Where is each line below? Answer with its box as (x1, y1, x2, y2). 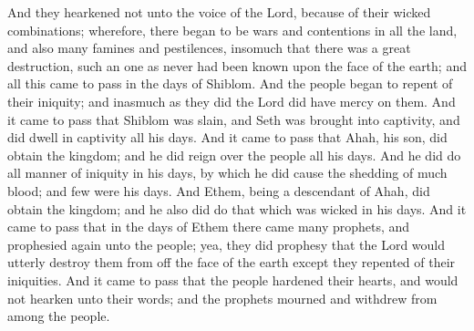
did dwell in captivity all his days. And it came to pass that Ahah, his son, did (7, 128, 448, 147)
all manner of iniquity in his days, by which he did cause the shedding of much (7, 163, 448, 182)
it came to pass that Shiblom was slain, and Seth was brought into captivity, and (7, 109, 460, 129)
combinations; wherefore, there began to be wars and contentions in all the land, (7, 20, 458, 39)
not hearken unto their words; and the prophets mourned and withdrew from (7, 288, 438, 307)
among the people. (7, 306, 110, 326)
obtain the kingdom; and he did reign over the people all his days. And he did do (7, 145, 461, 164)
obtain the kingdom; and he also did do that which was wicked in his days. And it (7, 199, 467, 218)
